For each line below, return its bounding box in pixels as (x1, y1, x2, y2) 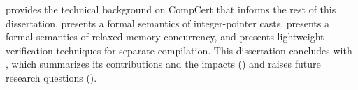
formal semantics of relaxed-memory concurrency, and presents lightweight (6, 29, 324, 44)
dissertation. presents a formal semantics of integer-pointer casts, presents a (6, 15, 329, 30)
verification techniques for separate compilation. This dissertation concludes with (6, 43, 352, 57)
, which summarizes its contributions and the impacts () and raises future (6, 57, 321, 71)
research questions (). (6, 70, 97, 84)
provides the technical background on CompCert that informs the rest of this (6, 2, 336, 16)
